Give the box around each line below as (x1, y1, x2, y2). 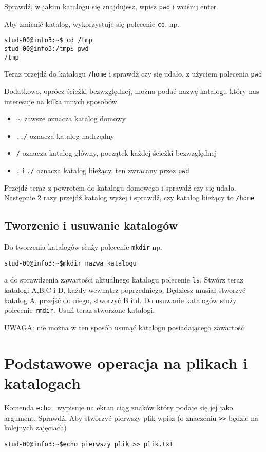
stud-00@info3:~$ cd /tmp (4, 36, 92, 44)
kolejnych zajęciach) (4, 422, 67, 433)
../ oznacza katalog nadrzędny (16, 130, 115, 141)
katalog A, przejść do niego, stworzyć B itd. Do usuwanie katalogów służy (4, 294, 237, 305)
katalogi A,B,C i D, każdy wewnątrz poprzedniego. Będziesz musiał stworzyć (4, 285, 246, 295)
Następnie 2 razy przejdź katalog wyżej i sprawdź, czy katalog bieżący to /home (4, 192, 255, 203)
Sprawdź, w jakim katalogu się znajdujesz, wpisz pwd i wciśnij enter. (4, 1, 218, 11)
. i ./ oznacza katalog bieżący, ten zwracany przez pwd (16, 165, 189, 176)
